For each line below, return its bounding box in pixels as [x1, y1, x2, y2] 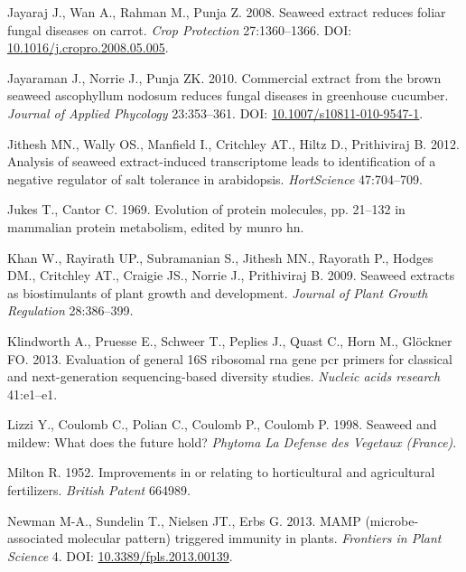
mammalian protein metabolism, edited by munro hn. [7, 217, 304, 236]
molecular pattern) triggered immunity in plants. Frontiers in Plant [67, 529, 442, 548]
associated [7, 529, 63, 548]
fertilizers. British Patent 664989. [7, 481, 191, 500]
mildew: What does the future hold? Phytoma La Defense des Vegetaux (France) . [7, 432, 457, 451]
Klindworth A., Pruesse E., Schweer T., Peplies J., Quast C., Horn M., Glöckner [7, 331, 452, 350]
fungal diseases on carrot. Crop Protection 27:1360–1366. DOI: [7, 20, 352, 39]
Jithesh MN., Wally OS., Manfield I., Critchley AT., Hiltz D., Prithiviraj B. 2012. [7, 134, 460, 153]
